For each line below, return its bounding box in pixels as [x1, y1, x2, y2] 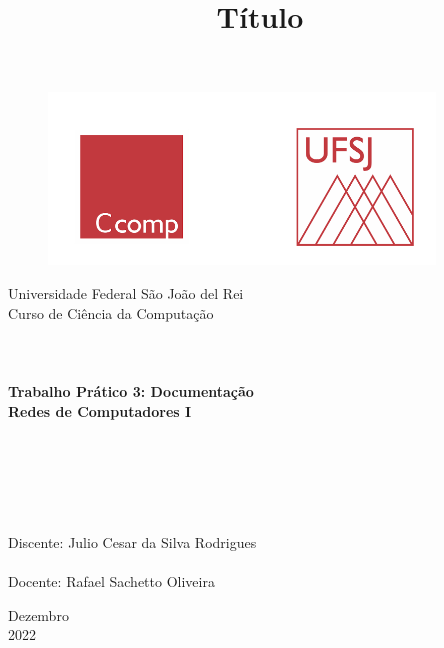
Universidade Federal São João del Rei [8, 282, 244, 303]
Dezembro [8, 604, 69, 625]
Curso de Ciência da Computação [8, 302, 214, 323]
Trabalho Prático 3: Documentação [8, 380, 254, 401]
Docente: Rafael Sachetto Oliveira [8, 571, 215, 592]
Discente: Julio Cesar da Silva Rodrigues [8, 532, 257, 553]
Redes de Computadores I [8, 400, 192, 421]
